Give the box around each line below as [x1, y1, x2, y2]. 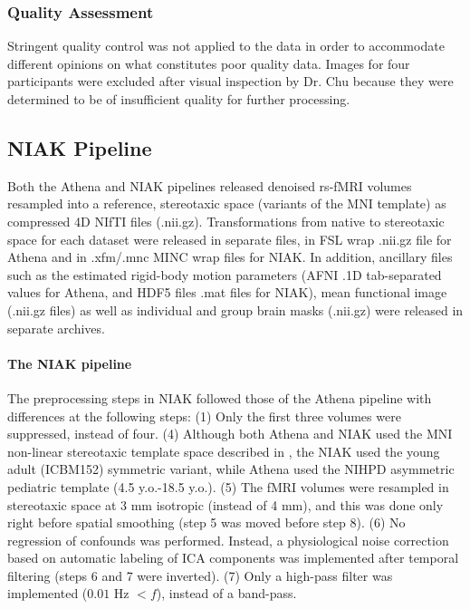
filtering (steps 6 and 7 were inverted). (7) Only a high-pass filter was [7, 565, 393, 585]
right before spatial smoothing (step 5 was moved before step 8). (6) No [7, 513, 406, 532]
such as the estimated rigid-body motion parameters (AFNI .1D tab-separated [7, 265, 442, 284]
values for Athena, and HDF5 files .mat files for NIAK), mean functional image [7, 283, 447, 302]
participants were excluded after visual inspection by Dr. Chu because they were [7, 72, 454, 91]
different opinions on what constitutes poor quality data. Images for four [7, 53, 410, 72]
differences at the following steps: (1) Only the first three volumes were [7, 406, 401, 425]
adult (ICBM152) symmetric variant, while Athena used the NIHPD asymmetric [7, 459, 455, 478]
